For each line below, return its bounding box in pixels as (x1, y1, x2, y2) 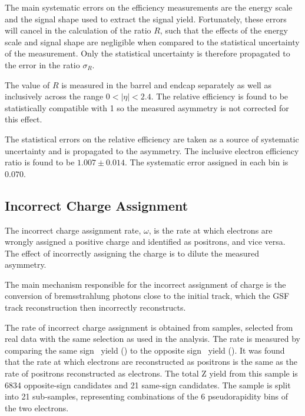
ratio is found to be (5, 156, 75, 168)
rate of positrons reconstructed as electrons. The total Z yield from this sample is (5, 367, 298, 380)
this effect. (5, 113, 42, 125)
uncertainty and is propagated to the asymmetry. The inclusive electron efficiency (5, 144, 299, 157)
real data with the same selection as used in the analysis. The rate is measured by (5, 332, 300, 345)
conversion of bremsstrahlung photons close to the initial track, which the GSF (5, 289, 290, 302)
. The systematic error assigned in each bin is (124, 156, 289, 168)
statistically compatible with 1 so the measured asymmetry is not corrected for (5, 101, 289, 114)
